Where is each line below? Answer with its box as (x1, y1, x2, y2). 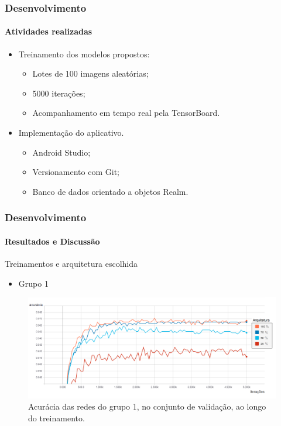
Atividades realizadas (5, 25, 92, 37)
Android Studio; (32, 146, 91, 158)
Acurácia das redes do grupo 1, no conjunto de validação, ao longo (28, 400, 266, 413)
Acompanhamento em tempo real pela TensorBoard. (32, 106, 220, 119)
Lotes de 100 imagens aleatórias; (32, 67, 149, 80)
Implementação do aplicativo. (18, 126, 124, 139)
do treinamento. (28, 412, 85, 424)
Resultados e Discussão (5, 235, 100, 247)
